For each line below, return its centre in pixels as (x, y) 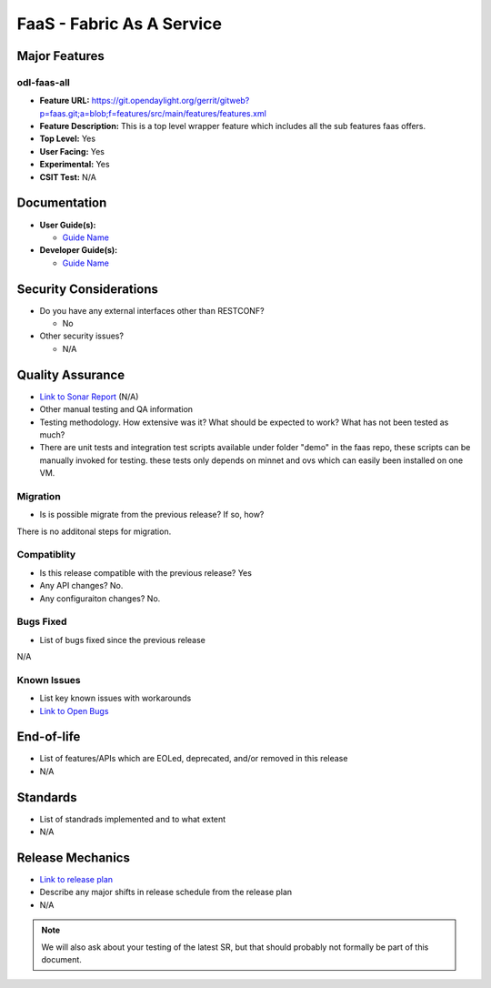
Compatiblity (46, 555)
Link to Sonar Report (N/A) (89, 397)
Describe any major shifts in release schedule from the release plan (166, 892)
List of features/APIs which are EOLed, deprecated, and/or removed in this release (194, 759)
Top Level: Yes (67, 139)
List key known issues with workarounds (115, 698)
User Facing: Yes (72, 151)
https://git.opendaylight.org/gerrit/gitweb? (170, 101)
